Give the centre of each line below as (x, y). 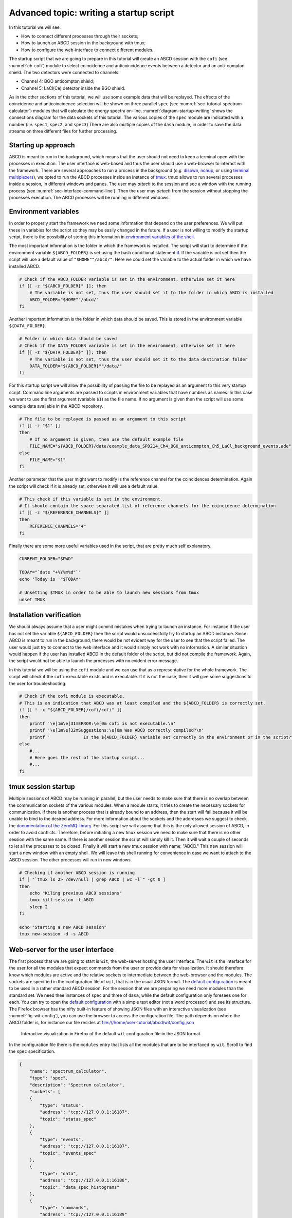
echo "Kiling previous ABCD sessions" (76, 893)
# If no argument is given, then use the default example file (107, 439)
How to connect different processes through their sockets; (80, 36)
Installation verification (45, 615)
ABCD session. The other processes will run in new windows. (71, 859)
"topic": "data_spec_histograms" (80, 1187)
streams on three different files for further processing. (63, 131)
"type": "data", (59, 1173)
